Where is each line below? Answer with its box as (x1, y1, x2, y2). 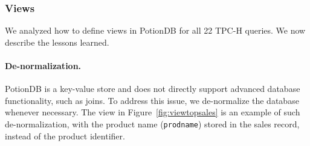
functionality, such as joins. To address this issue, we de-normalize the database (5, 94, 299, 106)
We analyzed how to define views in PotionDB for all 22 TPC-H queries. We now (5, 24, 306, 37)
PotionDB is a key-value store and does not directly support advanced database (5, 82, 300, 95)
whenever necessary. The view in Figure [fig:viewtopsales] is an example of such (5, 106, 300, 118)
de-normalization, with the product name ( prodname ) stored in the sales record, (5, 117, 300, 130)
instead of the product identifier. (5, 129, 125, 142)
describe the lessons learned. (5, 35, 109, 48)
